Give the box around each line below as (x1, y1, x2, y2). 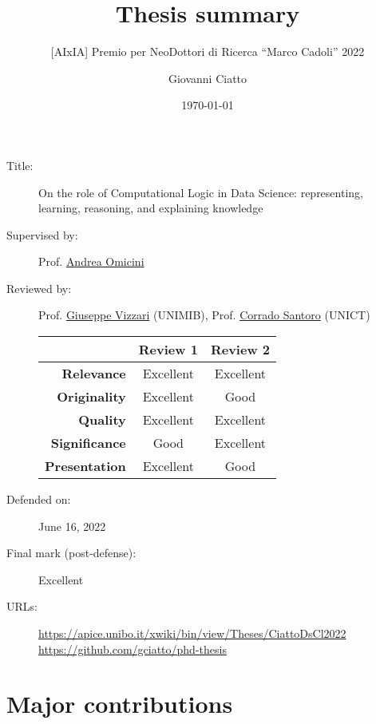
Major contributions (6, 687, 233, 720)
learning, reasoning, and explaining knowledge (38, 200, 263, 216)
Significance (50, 433, 126, 453)
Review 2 (210, 340, 271, 359)
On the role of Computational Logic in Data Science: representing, (38, 184, 363, 200)
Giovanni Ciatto (168, 69, 247, 86)
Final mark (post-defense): (6, 544, 137, 561)
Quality (78, 410, 126, 429)
